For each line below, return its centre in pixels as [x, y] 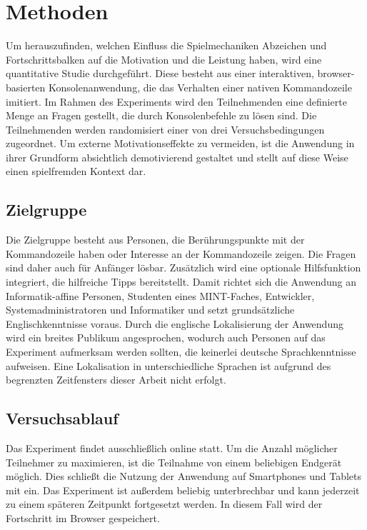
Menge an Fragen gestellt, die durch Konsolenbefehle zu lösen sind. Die [161, 115]
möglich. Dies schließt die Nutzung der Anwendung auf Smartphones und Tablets [183, 476]
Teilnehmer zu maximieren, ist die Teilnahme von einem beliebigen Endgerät [174, 462]
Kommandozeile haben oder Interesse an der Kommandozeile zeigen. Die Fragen [181, 253]
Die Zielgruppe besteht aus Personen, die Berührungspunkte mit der [155, 240]
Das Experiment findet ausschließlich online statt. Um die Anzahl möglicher [172, 448]
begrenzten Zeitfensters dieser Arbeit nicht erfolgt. [116, 380]
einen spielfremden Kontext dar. [76, 171]
